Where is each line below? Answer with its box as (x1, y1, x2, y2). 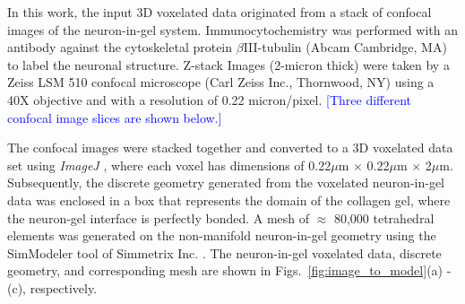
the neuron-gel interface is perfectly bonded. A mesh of (7, 208, 310, 227)
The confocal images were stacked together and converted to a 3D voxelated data (7, 138, 453, 157)
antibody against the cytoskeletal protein (7, 38, 233, 56)
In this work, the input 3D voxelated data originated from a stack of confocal (7, 3, 432, 21)
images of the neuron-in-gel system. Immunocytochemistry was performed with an (7, 20, 458, 39)
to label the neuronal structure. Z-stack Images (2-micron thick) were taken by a (7, 55, 450, 74)
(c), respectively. (7, 278, 98, 297)
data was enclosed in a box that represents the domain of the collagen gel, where (7, 190, 451, 209)
